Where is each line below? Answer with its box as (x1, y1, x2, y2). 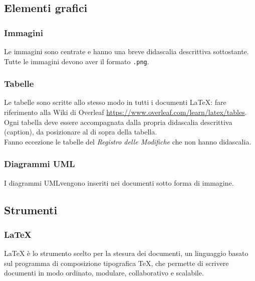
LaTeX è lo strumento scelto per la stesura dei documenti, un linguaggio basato (4, 248, 248, 258)
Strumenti (4, 202, 58, 217)
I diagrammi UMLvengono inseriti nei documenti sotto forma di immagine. (4, 177, 234, 188)
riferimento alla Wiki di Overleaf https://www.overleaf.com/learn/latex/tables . (4, 107, 247, 117)
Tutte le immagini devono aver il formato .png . (4, 56, 149, 66)
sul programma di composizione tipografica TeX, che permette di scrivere (4, 257, 229, 268)
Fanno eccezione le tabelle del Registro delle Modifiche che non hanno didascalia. (4, 136, 251, 147)
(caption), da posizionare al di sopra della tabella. (4, 126, 157, 137)
